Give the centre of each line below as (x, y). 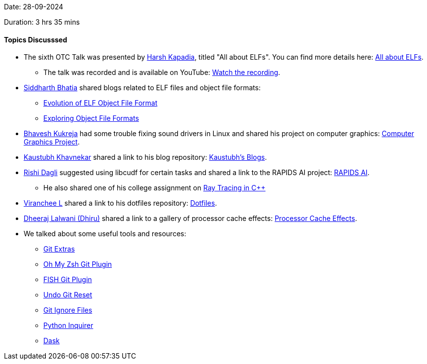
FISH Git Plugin (68, 280)
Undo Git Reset (68, 295)
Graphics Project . (52, 142)
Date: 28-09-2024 (34, 7)
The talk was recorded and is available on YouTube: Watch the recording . (162, 73)
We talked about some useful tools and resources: (105, 234)
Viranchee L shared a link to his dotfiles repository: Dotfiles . (120, 203)
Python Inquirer (68, 326)
